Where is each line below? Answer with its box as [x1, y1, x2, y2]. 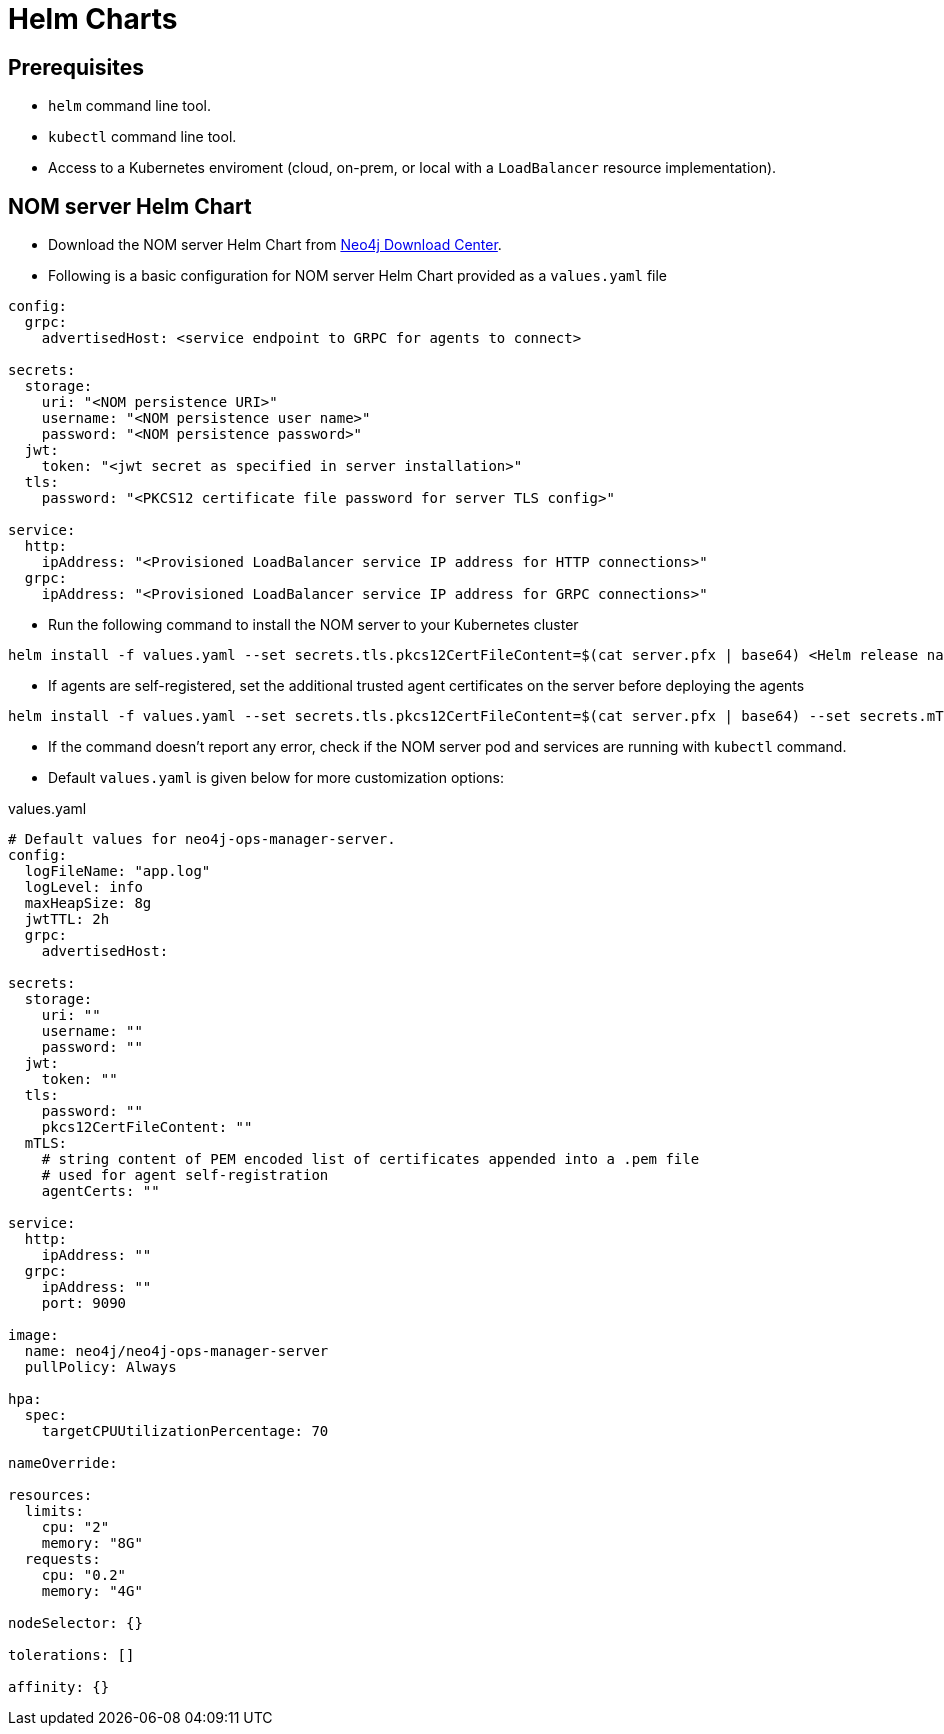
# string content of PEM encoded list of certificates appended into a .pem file [41, 1151, 700, 1168]
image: [8, 1327, 59, 1344]
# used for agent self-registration [41, 1167, 329, 1184]
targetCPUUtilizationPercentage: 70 [41, 1423, 329, 1440]
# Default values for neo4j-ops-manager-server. [8, 831, 396, 848]
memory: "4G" [41, 1583, 143, 1600]
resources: [8, 1487, 93, 1504]
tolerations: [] [8, 1647, 135, 1664]
